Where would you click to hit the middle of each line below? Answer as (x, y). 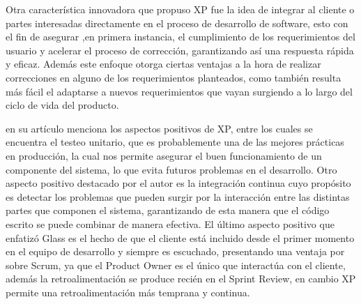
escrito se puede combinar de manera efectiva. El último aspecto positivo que (170, 223)
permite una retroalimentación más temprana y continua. (128, 292)
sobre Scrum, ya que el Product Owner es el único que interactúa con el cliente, (176, 265)
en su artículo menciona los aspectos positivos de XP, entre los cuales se (159, 128)
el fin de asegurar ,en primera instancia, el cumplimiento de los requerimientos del (180, 37)
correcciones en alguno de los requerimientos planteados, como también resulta (174, 77)
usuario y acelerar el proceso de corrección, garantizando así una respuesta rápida (180, 50)
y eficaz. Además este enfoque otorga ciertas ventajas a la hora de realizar (163, 64)
